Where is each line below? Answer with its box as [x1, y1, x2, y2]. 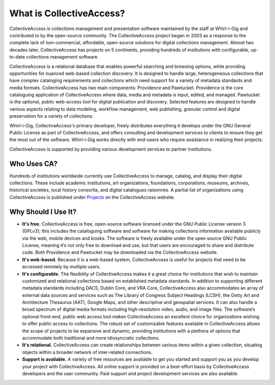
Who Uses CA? [9, 159, 58, 168]
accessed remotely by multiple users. [22, 264, 101, 270]
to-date [9, 54, 25, 60]
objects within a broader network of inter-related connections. [22, 349, 153, 355]
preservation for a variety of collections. [9, 113, 94, 119]
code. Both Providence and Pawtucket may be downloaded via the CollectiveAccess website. [22, 250, 218, 256]
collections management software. [26, 54, 99, 60]
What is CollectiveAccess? [9, 8, 125, 19]
